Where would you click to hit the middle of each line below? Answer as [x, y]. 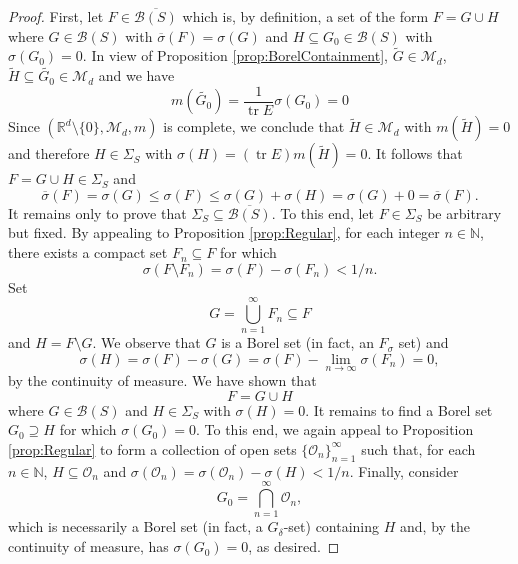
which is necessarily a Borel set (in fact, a [135, 526]
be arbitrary [464, 212]
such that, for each [418, 448]
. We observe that [146, 342]
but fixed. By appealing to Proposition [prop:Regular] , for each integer [224, 232]
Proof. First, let [56, 16]
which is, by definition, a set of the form [305, 16]
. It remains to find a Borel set [399, 409]
